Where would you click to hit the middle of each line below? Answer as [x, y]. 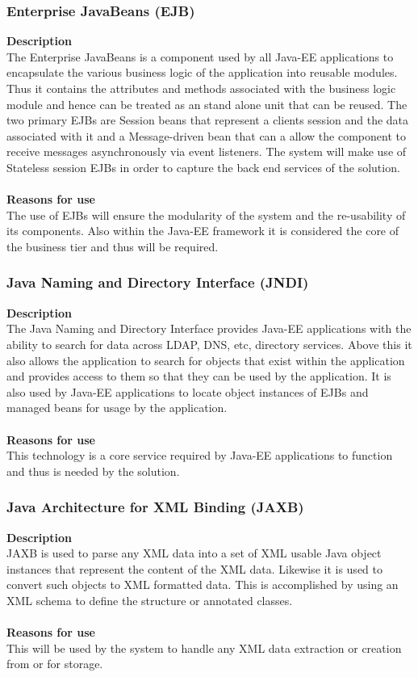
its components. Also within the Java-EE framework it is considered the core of [203, 231]
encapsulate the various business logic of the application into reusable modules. [202, 72]
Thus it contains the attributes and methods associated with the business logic [201, 88]
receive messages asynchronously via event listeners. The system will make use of [207, 151]
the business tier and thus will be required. [113, 246]
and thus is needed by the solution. [93, 471]
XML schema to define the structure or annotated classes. [150, 600]
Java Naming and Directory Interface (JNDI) [158, 282]
